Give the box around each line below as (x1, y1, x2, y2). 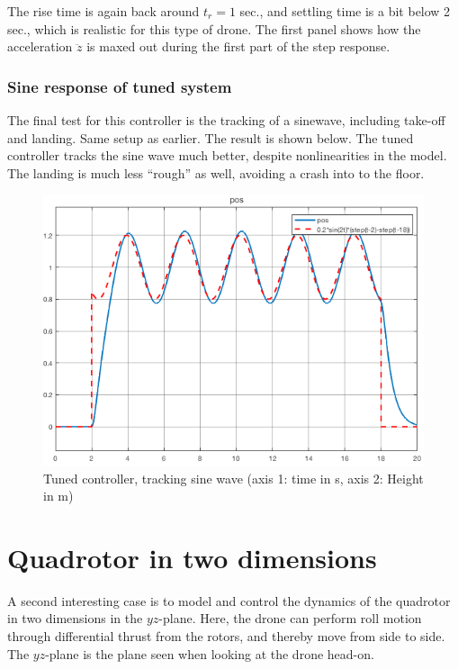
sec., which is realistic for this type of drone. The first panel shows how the (7, 19, 421, 38)
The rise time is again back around (7, 2, 200, 20)
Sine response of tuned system (7, 75, 232, 97)
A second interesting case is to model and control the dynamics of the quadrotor (7, 591, 451, 610)
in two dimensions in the (7, 609, 143, 628)
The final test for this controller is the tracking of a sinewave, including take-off (7, 111, 445, 129)
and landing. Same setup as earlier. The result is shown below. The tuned (7, 128, 414, 147)
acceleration (7, 37, 73, 56)
